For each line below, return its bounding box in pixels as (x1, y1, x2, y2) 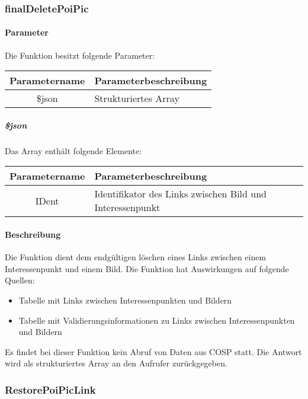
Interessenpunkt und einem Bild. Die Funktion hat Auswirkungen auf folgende (5, 262, 289, 274)
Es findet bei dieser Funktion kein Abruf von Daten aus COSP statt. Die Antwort (5, 345, 302, 357)
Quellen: (5, 274, 35, 286)
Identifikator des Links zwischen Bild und (94, 187, 267, 201)
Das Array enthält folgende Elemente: (5, 144, 142, 157)
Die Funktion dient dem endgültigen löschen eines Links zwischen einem (5, 251, 267, 263)
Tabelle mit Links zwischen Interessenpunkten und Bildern (18, 293, 232, 306)
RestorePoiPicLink (5, 382, 96, 397)
